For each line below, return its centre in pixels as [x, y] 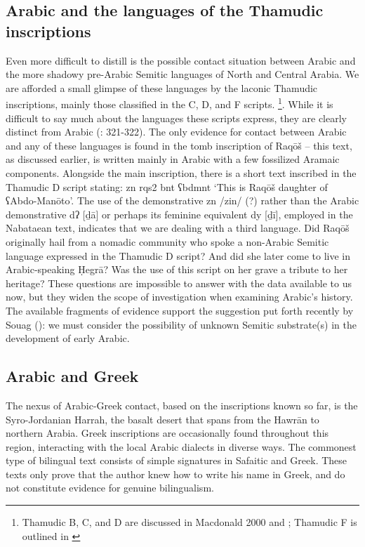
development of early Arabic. [68, 338]
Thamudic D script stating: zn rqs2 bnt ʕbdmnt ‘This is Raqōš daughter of [167, 186]
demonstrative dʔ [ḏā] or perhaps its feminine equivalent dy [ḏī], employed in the [179, 214]
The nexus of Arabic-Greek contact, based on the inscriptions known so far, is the [182, 405]
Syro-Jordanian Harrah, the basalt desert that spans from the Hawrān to [162, 419]
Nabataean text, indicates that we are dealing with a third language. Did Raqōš [178, 228]
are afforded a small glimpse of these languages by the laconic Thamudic [162, 87]
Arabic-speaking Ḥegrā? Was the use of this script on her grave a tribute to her [177, 269]
